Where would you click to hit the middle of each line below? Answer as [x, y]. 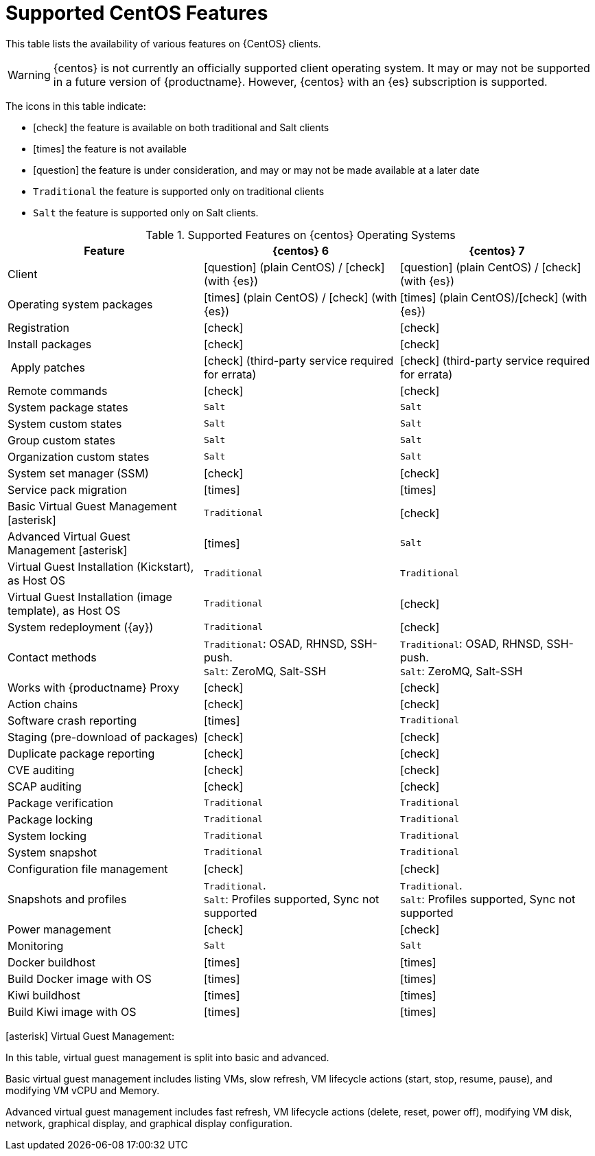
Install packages [50, 344]
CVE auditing [41, 770]
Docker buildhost [52, 962]
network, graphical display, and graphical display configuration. [149, 1123]
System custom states [65, 423]
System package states [68, 407]
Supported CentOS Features [137, 13]
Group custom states [61, 440]
